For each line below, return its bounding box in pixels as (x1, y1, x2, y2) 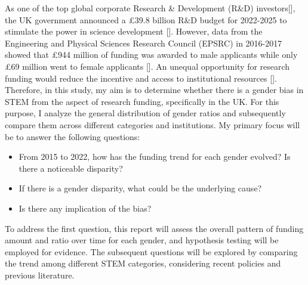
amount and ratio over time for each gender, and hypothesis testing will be (5, 234, 279, 246)
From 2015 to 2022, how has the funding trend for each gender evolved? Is (19, 150, 291, 163)
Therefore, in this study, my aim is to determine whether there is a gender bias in (5, 83, 304, 96)
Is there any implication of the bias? (19, 202, 152, 214)
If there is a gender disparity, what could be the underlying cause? (19, 182, 262, 194)
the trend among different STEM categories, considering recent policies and (5, 257, 281, 269)
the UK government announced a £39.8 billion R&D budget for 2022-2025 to (5, 13, 287, 26)
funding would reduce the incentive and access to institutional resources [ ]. (5, 72, 277, 84)
